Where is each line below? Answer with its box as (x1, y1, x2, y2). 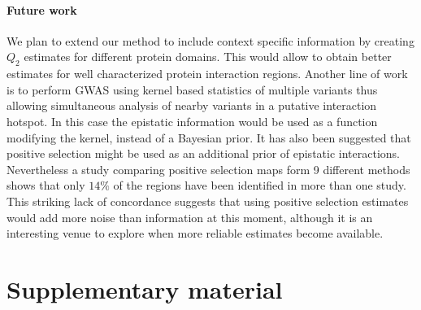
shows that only (7, 177, 85, 194)
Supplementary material (7, 272, 283, 305)
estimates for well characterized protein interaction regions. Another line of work (7, 65, 408, 82)
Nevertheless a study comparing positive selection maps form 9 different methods (7, 160, 410, 177)
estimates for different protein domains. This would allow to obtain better (24, 48, 392, 65)
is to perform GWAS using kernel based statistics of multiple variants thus (7, 81, 378, 98)
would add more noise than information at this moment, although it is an (7, 208, 373, 225)
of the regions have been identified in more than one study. (113, 177, 406, 194)
